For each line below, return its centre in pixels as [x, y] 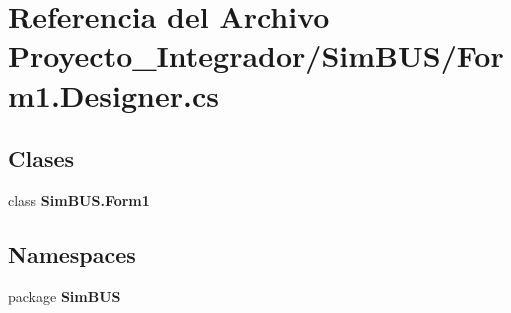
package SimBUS [64, 295]
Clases [41, 158]
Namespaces [72, 253]
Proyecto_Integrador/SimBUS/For [256, 55]
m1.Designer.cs [113, 94]
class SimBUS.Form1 [79, 199]
